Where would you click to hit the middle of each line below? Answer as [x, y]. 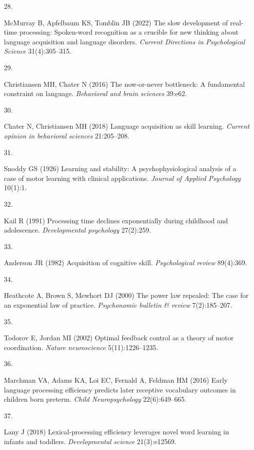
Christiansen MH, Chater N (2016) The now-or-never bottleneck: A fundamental [125, 84]
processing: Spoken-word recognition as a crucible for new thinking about [129, 32]
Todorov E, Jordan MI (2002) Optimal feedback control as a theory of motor [119, 338]
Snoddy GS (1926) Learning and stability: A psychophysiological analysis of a [120, 168]
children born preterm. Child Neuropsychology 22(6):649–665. [95, 399]
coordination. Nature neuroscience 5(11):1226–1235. [81, 347]
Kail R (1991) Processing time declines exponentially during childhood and [116, 220]
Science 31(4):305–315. [38, 51]
